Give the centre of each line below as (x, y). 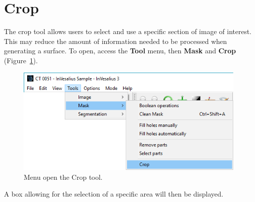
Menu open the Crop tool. (63, 177)
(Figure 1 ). (21, 60)
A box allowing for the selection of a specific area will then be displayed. (114, 193)
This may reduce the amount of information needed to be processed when (116, 41)
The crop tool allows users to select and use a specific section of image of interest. (128, 31)
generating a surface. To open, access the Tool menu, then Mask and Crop (120, 51)
